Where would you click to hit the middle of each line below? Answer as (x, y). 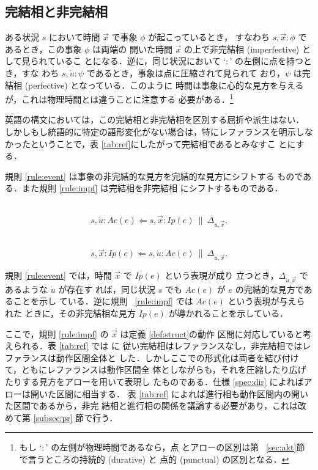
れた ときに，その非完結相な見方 (70, 313)
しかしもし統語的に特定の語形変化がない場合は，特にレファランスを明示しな (159, 132)
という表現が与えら (266, 301)
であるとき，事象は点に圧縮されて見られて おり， (186, 72)
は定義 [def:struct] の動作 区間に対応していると (212, 333)
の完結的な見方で (269, 289)
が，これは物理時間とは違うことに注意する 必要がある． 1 (119, 98)
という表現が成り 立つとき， (222, 275)
